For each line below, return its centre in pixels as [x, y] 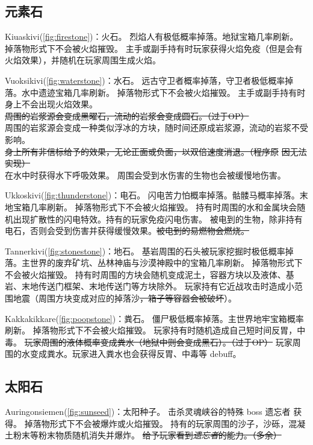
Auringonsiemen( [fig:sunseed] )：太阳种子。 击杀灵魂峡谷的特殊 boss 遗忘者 [148, 412]
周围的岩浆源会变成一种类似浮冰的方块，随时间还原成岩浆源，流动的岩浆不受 [156, 128]
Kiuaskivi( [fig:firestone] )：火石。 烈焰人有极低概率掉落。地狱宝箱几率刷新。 [152, 36]
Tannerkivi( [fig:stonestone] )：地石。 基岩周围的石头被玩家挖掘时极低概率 [145, 251]
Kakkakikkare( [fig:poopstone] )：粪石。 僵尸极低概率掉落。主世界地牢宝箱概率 [154, 318]
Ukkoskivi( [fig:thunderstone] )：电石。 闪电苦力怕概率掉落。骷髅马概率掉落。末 [156, 195]
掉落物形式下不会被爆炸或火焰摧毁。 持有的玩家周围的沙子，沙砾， [156, 423]
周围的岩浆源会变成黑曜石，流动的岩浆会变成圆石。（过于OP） [127, 115]
